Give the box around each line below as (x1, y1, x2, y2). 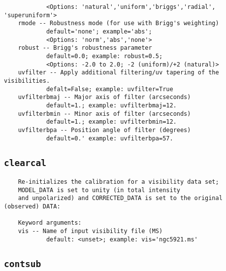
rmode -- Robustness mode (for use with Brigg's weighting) (18, 20, 219, 27)
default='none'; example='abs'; (46, 28, 152, 35)
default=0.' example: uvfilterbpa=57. (46, 135, 173, 142)
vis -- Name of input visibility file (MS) (18, 227, 163, 235)
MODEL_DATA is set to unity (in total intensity (18, 186, 180, 194)
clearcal (4, 157, 46, 168)
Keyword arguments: (18, 219, 82, 227)
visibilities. (4, 77, 50, 84)
